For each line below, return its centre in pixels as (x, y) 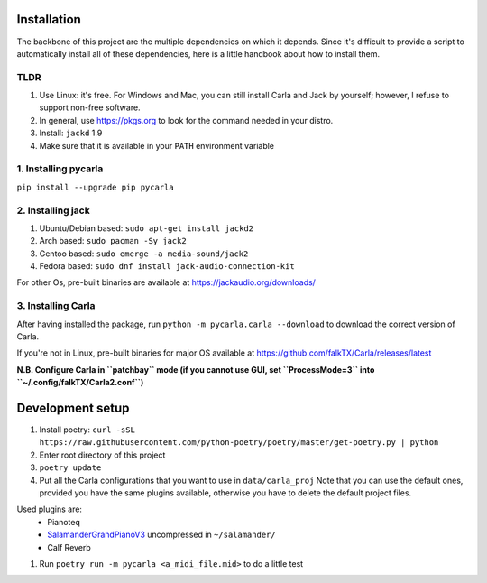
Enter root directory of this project (102, 455)
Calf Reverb (69, 547)
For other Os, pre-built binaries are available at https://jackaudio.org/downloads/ (166, 282)
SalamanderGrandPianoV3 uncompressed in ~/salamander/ (161, 535)
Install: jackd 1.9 (71, 133)
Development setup (73, 407)
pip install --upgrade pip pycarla (96, 187)
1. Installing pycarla (60, 169)
